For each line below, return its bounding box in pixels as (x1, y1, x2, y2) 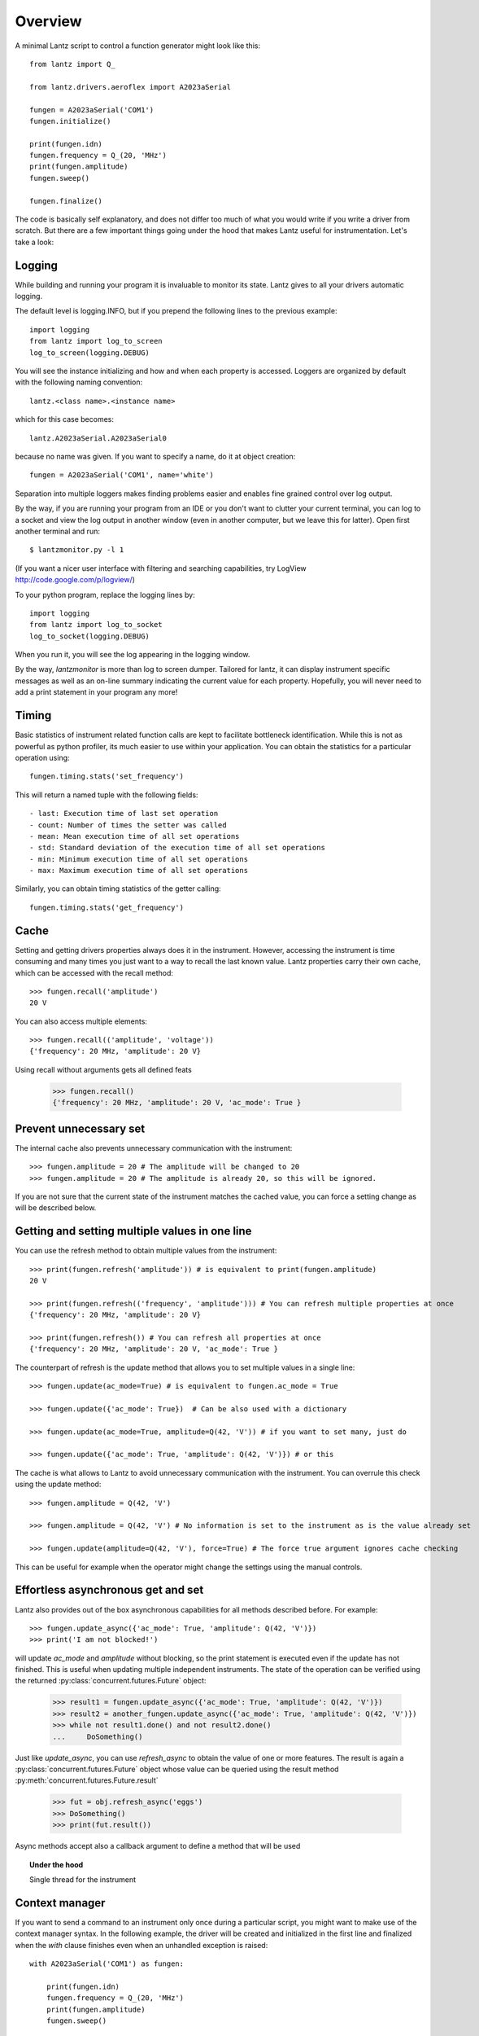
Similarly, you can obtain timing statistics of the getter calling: (15, 884, 221, 893)
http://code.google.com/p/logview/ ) (15, 575, 136, 585)
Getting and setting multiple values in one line (15, 1224, 252, 1238)
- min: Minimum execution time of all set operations (29, 854, 248, 863)
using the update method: (15, 1479, 102, 1490)
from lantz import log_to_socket (29, 620, 163, 630)
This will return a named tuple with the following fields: (15, 790, 198, 800)
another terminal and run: (15, 526, 101, 536)
